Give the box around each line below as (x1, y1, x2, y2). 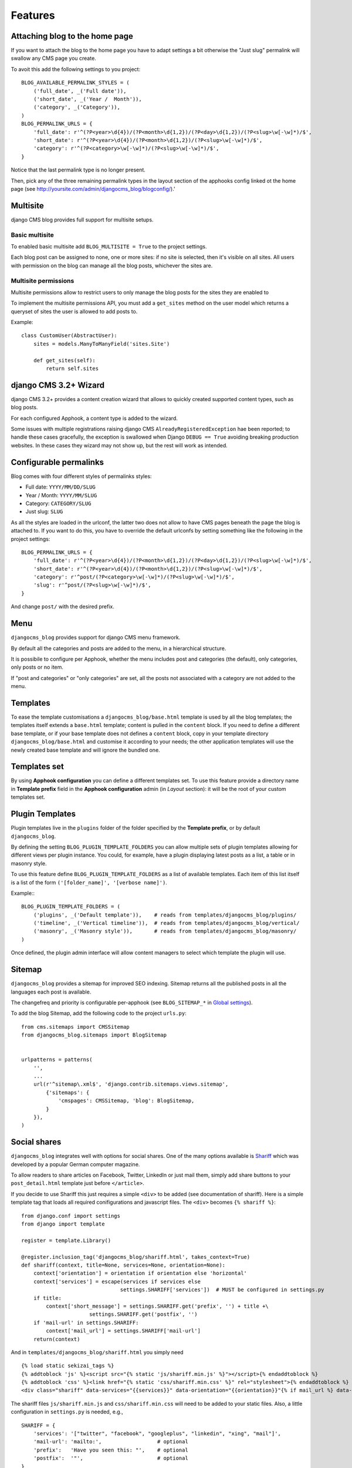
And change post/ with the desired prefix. (11, 603, 114, 610)
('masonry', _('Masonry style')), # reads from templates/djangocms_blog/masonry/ (33, 928, 297, 935)
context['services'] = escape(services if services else (33, 1278, 201, 1285)
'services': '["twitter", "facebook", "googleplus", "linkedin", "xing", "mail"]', (33, 1430, 282, 1437)
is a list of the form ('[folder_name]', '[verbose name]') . (11, 878, 167, 886)
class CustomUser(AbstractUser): (21, 332, 117, 339)
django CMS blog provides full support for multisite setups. (11, 216, 154, 223)
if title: (33, 1295, 62, 1301)
